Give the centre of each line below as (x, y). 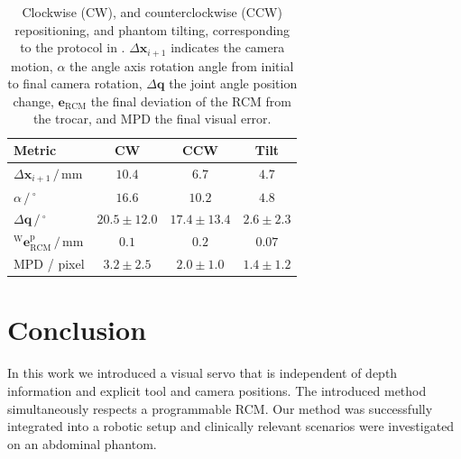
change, (33, 101)
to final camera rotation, (75, 83)
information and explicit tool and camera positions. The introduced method (217, 390)
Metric (35, 150)
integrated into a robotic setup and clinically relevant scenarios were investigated (231, 426)
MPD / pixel (49, 264)
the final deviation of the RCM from (191, 101)
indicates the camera (228, 47)
